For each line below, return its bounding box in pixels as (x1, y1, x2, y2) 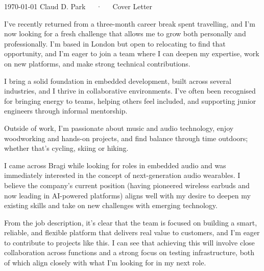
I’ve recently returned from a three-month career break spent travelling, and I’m (4, 18, 255, 29)
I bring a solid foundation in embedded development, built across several (4, 75, 231, 86)
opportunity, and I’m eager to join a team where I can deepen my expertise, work (4, 48, 259, 59)
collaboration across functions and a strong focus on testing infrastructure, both (4, 247, 255, 258)
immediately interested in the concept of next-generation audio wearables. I (4, 170, 241, 180)
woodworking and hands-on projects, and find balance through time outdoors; (4, 132, 248, 143)
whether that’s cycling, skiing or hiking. (4, 143, 129, 153)
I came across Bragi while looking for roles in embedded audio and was (4, 160, 226, 170)
